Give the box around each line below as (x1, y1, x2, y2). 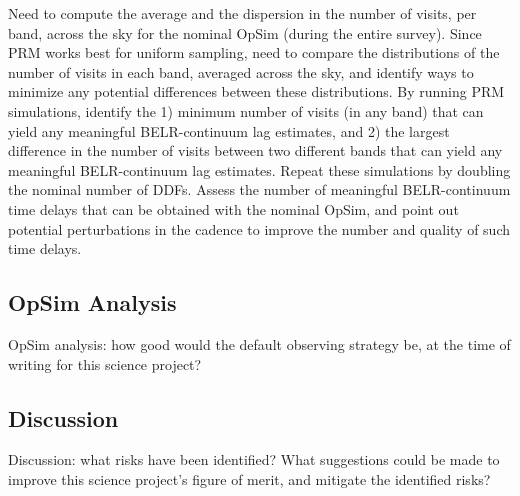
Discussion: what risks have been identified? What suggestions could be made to (8, 449, 500, 470)
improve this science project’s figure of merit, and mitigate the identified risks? (8, 468, 491, 489)
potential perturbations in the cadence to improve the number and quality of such (8, 218, 511, 239)
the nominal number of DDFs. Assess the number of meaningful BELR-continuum (8, 179, 511, 200)
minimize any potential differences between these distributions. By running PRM (8, 81, 505, 102)
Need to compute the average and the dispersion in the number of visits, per (8, 3, 477, 23)
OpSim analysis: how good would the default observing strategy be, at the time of (8, 333, 511, 354)
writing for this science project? (8, 353, 202, 374)
